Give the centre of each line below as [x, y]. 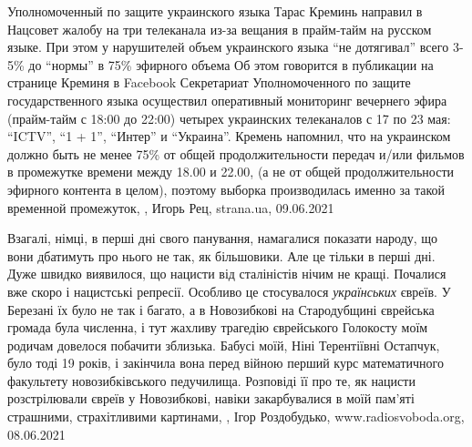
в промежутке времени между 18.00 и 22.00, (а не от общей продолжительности [231, 172]
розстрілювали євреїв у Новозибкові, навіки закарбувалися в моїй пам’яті [211, 398]
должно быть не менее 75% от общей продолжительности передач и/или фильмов [236, 153]
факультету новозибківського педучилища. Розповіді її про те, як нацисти [211, 380]
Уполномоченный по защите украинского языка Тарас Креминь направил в [215, 11]
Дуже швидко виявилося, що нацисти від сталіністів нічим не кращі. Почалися [227, 274]
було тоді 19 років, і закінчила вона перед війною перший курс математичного [226, 363]
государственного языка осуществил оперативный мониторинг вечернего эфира [227, 100]
